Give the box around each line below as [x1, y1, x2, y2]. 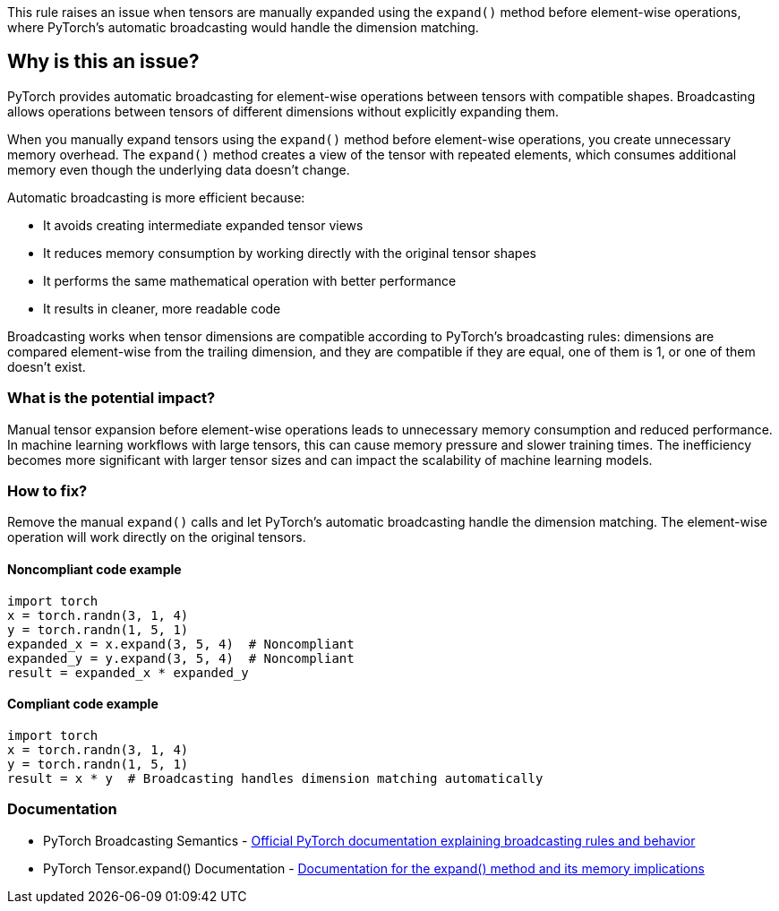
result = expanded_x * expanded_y [7, 665, 249, 680]
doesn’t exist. [7, 358, 86, 374]
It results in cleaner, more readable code [43, 300, 281, 316]
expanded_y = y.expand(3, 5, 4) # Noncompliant [7, 650, 355, 666]
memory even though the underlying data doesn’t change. [7, 161, 350, 177]
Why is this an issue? [7, 50, 200, 73]
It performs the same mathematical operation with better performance [43, 272, 457, 288]
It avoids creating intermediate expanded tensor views [43, 217, 364, 233]
